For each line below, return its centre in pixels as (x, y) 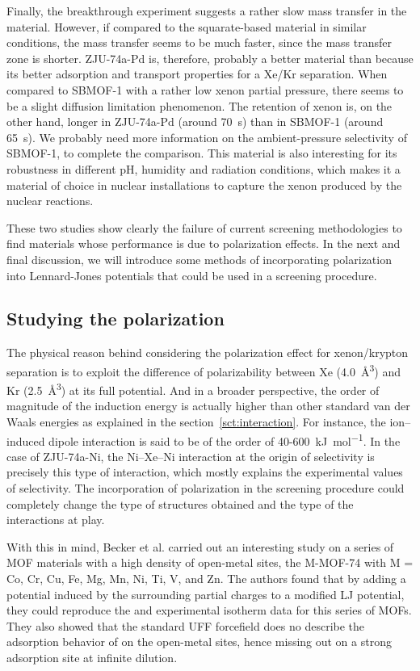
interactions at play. (56, 520)
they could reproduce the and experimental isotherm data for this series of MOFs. (209, 610)
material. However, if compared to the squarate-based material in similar (187, 26)
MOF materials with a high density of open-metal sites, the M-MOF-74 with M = (210, 562)
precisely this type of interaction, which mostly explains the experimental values (205, 472)
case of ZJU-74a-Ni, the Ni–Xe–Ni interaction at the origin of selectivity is (191, 456)
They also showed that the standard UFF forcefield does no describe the (186, 625)
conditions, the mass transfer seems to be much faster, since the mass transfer (199, 42)
